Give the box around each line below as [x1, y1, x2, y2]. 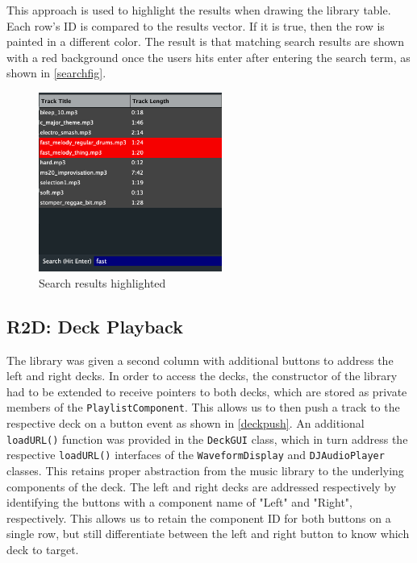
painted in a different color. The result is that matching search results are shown [6, 33, 404, 50]
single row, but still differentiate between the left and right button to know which [6, 525, 410, 542]
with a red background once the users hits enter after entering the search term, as [6, 48, 411, 65]
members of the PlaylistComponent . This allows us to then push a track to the [6, 399, 400, 416]
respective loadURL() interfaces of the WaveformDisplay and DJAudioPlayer [6, 446, 385, 463]
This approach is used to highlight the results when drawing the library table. [6, 2, 391, 18]
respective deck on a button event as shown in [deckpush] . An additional [6, 415, 365, 432]
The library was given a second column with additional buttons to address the [6, 351, 394, 368]
